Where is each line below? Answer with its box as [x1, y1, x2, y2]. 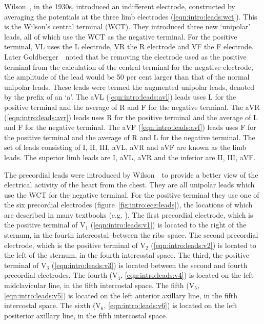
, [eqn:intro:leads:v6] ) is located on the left [104, 300, 237, 311]
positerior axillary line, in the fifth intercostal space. [4, 310, 168, 320]
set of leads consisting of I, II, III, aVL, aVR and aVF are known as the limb [4, 142, 247, 153]
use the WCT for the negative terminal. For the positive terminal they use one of [4, 189, 259, 200]
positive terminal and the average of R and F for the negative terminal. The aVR [4, 101, 260, 112]
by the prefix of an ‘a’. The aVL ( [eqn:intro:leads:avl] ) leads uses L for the [4, 91, 236, 102]
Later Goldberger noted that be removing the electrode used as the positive [4, 51, 247, 62]
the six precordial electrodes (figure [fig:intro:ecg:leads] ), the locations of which [4, 199, 253, 210]
